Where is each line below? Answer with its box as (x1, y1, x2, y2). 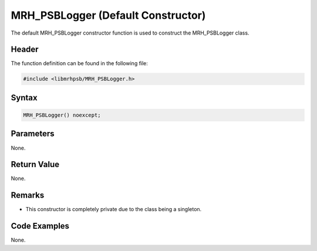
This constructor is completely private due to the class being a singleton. (25, 206, 202, 213)
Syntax (11, 93, 38, 103)
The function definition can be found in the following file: (11, 60, 148, 67)
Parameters (11, 129, 55, 139)
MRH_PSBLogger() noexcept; (23, 112, 101, 118)
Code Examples (11, 221, 70, 231)
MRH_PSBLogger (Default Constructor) (11, 9, 206, 22)
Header (11, 45, 39, 55)
